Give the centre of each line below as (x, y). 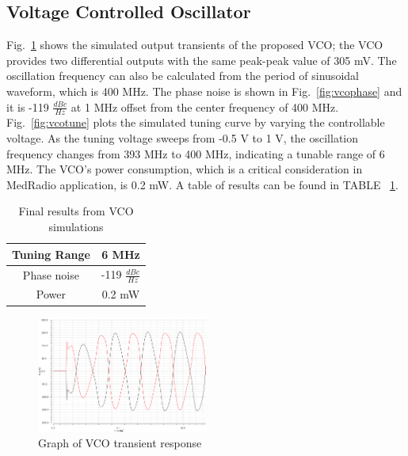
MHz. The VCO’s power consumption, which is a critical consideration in (185, 169)
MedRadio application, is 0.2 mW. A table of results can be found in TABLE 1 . (202, 184)
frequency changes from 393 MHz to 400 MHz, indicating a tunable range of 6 (196, 153)
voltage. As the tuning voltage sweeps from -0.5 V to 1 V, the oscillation (183, 138)
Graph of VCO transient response (120, 443)
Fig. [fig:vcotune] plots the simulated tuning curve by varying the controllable (196, 122)
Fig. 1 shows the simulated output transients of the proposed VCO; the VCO (195, 45)
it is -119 (28, 106)
